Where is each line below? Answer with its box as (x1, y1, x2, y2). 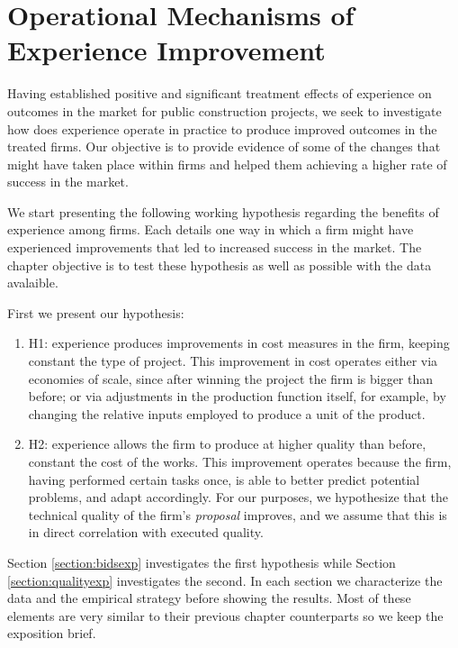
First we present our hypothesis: (7, 303, 184, 322)
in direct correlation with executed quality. (28, 523, 264, 542)
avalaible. (7, 273, 58, 292)
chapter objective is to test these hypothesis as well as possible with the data (7, 255, 432, 274)
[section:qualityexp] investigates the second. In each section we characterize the (7, 570, 443, 589)
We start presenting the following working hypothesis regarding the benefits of (7, 202, 439, 221)
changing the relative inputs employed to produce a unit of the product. (28, 404, 426, 423)
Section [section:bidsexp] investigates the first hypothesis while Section (7, 552, 396, 571)
